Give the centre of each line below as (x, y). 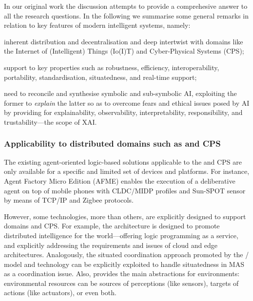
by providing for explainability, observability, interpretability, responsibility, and (123, 112)
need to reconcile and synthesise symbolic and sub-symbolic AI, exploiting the (120, 93)
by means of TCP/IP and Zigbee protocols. (69, 200)
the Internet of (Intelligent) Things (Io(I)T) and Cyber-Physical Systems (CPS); (124, 51)
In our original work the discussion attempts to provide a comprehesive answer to (126, 6)
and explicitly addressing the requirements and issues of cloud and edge (111, 245)
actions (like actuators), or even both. (60, 292)
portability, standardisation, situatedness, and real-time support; (100, 77)
